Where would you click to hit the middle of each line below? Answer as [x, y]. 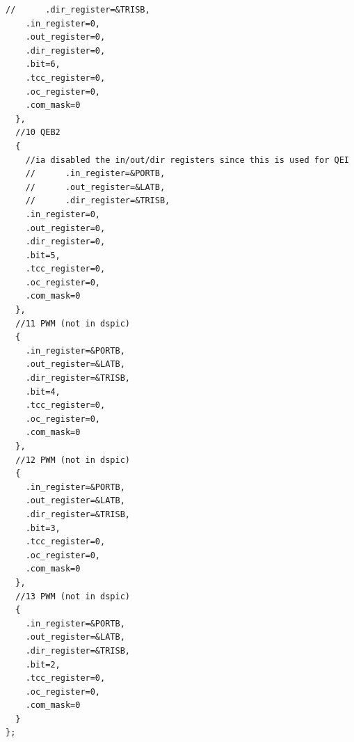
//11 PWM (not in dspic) [73, 323]
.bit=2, [43, 664]
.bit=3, [43, 528]
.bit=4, [43, 392]
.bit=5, [43, 255]
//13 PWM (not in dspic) [73, 596]
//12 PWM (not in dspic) [73, 460]
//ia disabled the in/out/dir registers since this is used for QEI [187, 160]
